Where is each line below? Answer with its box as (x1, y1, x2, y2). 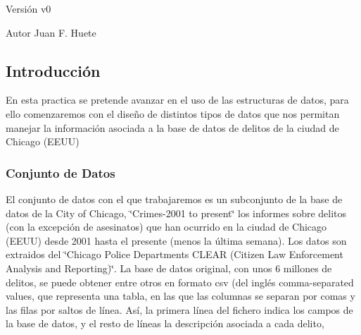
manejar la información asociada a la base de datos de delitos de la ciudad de (6, 120, 339, 135)
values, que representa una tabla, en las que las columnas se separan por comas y (6, 288, 355, 303)
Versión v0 (6, 1, 51, 16)
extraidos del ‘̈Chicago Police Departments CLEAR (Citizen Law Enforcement (6, 247, 343, 262)
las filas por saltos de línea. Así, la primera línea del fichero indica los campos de (6, 302, 353, 317)
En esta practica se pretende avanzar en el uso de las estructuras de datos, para (6, 92, 349, 107)
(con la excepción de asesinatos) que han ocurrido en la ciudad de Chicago (6, 219, 327, 234)
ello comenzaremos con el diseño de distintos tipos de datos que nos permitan (6, 106, 340, 121)
